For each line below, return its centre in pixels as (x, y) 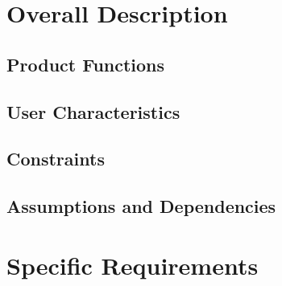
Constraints (56, 159)
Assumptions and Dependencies (141, 206)
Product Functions (86, 64)
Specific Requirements (133, 265)
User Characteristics (93, 111)
